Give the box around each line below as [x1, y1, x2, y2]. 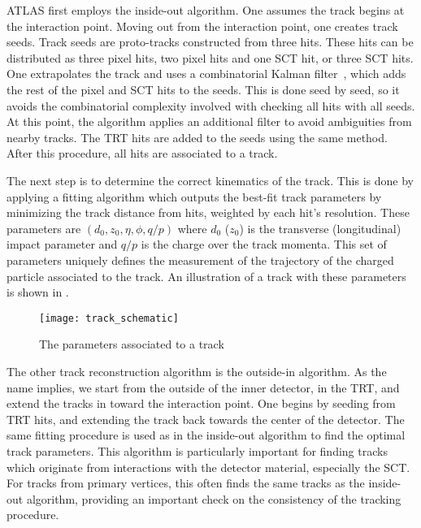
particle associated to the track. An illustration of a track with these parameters [7, 267, 406, 284]
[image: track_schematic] [39, 312, 179, 324]
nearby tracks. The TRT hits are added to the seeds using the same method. [7, 128, 388, 145]
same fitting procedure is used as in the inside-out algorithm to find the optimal [7, 426, 406, 444]
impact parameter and [7, 236, 118, 253]
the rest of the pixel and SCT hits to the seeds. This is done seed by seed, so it [7, 80, 400, 97]
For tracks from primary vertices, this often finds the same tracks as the [7, 474, 365, 491]
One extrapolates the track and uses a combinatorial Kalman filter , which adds [7, 65, 406, 82]
